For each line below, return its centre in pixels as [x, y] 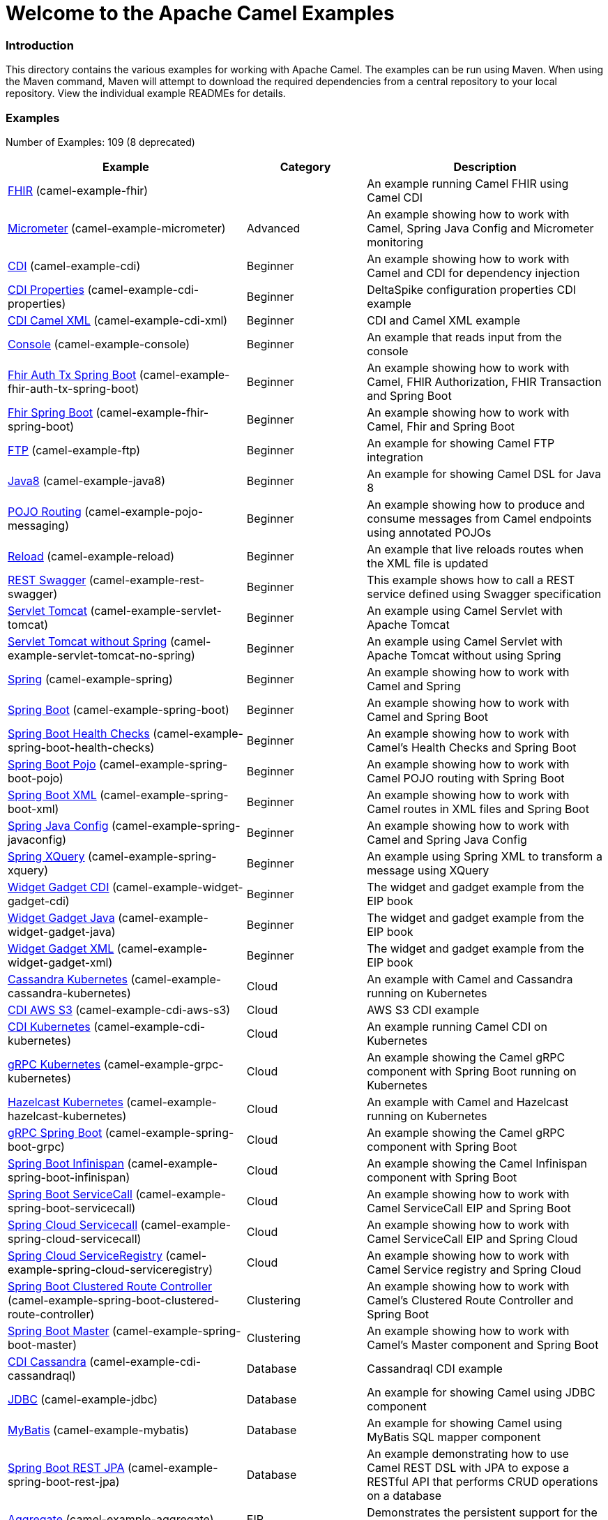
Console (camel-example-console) [99, 344]
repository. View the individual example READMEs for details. [146, 94]
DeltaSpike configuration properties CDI [472, 289]
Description [485, 166]
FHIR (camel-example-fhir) [78, 190]
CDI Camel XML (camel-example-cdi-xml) [118, 320]
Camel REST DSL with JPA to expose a [468, 1467]
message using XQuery [428, 870]
